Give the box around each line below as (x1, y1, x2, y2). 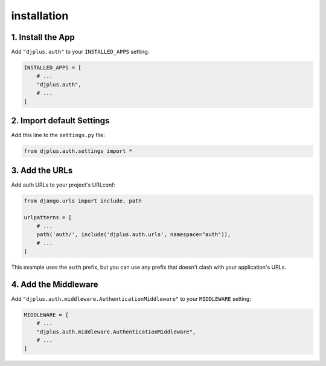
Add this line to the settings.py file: (11, 132, 106, 139)
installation (11, 9, 69, 22)
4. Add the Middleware (11, 279, 98, 289)
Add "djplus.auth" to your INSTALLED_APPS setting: (11, 48, 150, 56)
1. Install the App (11, 32, 75, 42)
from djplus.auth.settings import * (24, 148, 133, 155)
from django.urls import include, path (24, 197, 142, 204)
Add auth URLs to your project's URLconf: (11, 181, 116, 188)
